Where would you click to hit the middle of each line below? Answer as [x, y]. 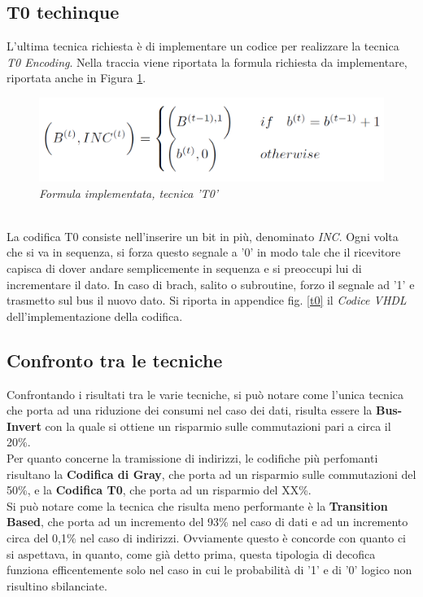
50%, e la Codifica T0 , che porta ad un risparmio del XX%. [159, 490]
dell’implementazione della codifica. [95, 316]
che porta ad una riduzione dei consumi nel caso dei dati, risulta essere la [190, 410]
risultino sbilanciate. [57, 585]
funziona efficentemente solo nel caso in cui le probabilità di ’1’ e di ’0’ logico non [209, 570]
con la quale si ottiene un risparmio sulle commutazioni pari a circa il [218, 426]
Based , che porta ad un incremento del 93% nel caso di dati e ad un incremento [207, 522]
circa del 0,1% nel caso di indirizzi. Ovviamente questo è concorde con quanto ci [207, 537]
